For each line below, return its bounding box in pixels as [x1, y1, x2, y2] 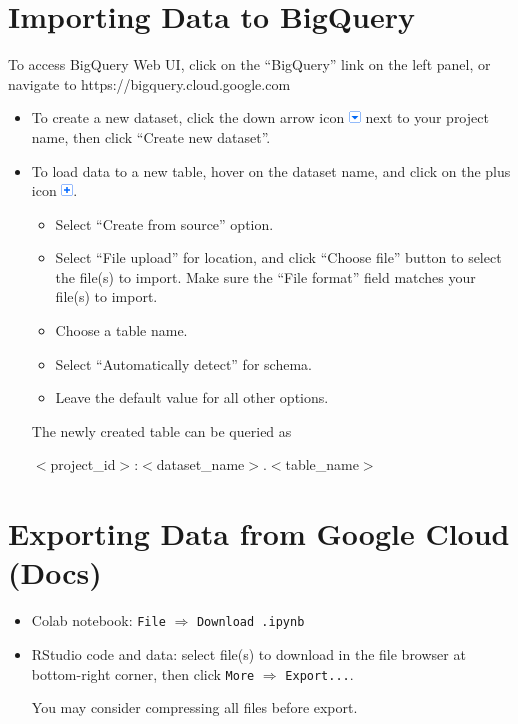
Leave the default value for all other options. [55, 387, 329, 408]
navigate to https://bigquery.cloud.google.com [8, 73, 291, 94]
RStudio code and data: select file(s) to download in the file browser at [31, 644, 466, 664]
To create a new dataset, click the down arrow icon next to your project [31, 107, 489, 128]
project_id [50, 454, 116, 475]
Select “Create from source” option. [55, 213, 274, 234]
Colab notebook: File [31, 610, 166, 631]
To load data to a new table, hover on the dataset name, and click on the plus [31, 160, 511, 181]
